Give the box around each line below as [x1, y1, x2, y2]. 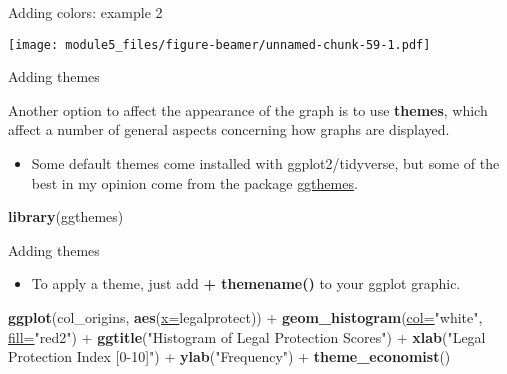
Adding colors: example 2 [8, 2, 163, 22]
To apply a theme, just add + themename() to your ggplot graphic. [31, 273, 461, 294]
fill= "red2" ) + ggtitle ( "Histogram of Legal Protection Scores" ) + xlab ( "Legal [8, 326, 486, 347]
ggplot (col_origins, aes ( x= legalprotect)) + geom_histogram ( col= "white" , [8, 307, 483, 327]
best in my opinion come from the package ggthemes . [31, 172, 358, 193]
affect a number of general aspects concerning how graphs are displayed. [8, 119, 450, 140]
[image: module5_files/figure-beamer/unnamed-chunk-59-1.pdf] [8, 37, 431, 52]
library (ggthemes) [8, 206, 124, 227]
